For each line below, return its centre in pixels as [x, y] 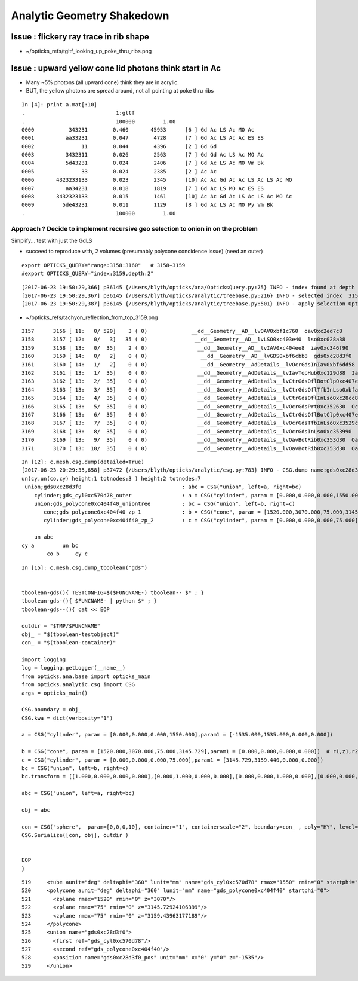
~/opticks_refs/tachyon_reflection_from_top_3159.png [92, 317]
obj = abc [36, 810]
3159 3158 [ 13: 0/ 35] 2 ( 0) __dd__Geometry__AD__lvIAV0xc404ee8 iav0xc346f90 [185, 348]
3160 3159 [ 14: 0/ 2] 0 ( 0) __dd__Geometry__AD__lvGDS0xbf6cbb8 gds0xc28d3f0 [187, 356]
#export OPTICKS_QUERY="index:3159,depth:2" [88, 274]
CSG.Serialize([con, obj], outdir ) [75, 835]
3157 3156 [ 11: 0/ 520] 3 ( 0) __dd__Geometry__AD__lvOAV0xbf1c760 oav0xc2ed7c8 [182, 331]
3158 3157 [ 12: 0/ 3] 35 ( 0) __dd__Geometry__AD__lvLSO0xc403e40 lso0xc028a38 [184, 340]
